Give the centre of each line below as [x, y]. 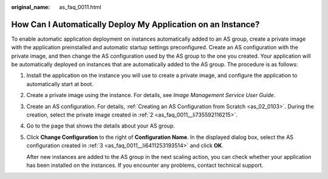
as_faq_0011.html [80, 7]
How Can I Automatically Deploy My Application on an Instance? [135, 24]
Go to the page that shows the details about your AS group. [101, 126]
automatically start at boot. [60, 84]
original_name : [31, 7]
